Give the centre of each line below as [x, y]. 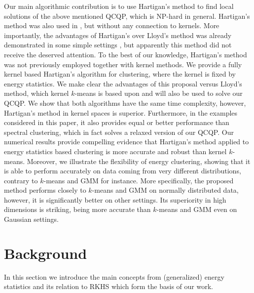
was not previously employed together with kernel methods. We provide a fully [123, 64]
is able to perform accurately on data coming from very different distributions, [123, 171]
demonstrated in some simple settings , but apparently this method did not [118, 45]
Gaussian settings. [31, 219]
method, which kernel [36, 93]
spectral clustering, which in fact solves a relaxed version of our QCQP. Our [119, 132]
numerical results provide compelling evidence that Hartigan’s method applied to [127, 142]
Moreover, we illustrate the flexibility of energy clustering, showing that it [139, 161]
